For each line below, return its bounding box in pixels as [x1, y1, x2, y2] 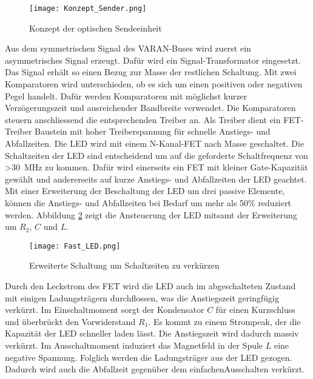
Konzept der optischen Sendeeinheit [29, 21, 162, 34]
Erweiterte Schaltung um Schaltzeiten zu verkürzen [29, 259, 220, 272]
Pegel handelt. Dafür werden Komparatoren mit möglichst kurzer [5, 89, 247, 102]
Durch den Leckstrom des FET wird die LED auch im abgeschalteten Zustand [5, 280, 296, 292]
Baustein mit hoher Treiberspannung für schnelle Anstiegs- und [35, 125, 271, 138]
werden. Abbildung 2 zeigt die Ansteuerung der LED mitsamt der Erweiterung [5, 208, 297, 221]
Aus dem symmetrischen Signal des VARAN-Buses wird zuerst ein [5, 42, 251, 55]
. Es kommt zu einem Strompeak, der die [148, 315, 301, 327]
